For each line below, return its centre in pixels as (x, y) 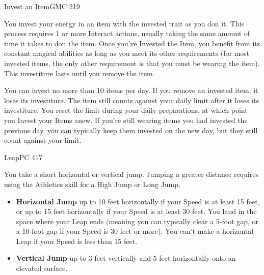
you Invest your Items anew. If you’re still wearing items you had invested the (126, 120)
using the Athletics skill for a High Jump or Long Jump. (92, 184)
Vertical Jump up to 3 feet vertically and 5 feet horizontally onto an (126, 258)
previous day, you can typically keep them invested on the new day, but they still (131, 130)
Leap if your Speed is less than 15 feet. (77, 241)
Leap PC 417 (23, 157)
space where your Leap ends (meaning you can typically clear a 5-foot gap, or (137, 221)
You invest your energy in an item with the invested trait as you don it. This (124, 23)
